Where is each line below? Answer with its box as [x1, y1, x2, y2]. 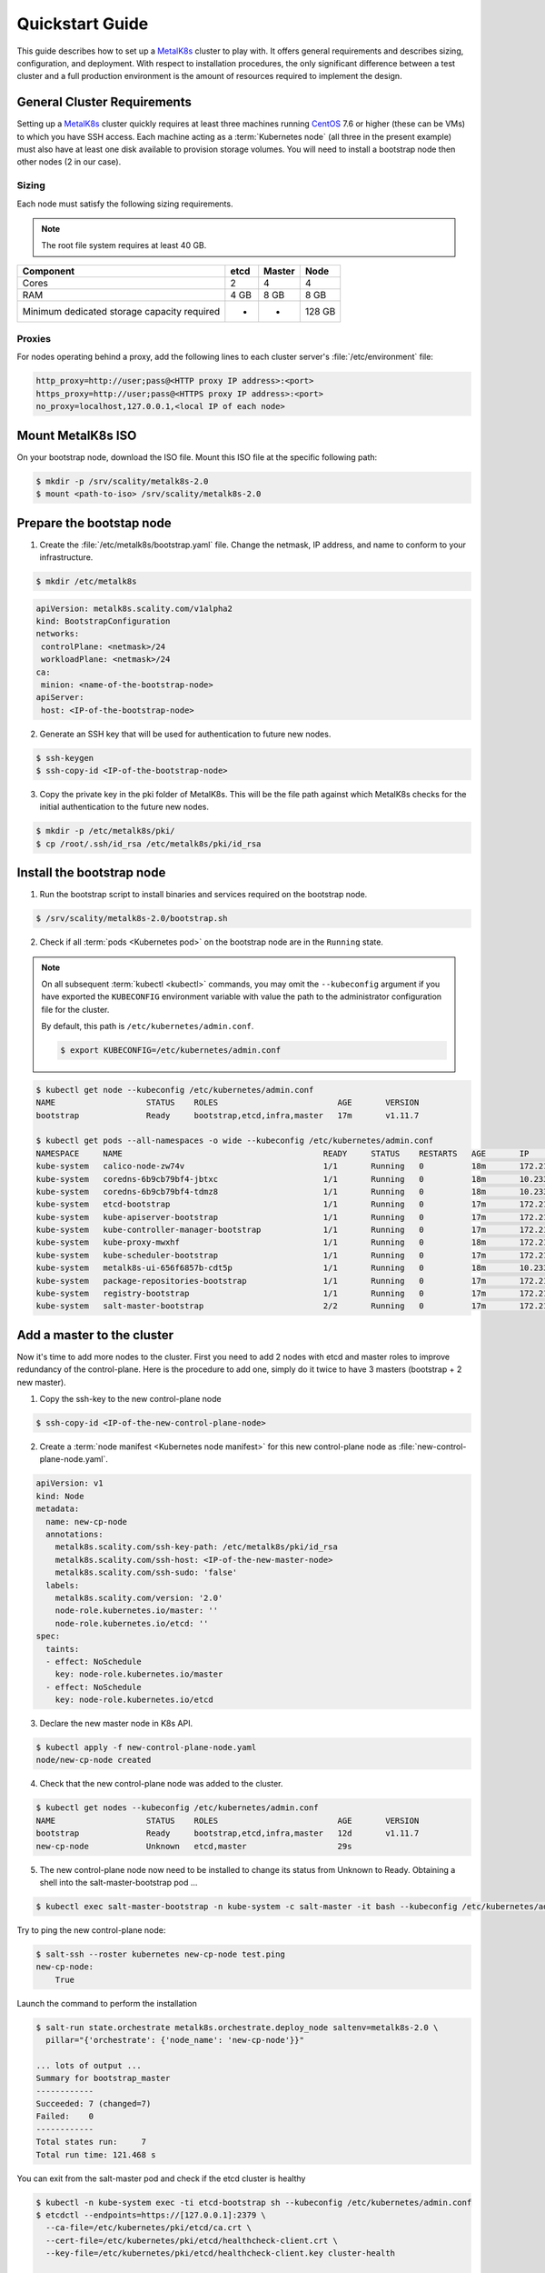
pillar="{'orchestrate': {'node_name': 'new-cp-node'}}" [45, 2035, 304, 2046]
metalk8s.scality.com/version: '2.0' [54, 1592, 223, 1603]
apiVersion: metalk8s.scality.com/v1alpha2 [35, 603, 233, 614]
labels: [45, 1580, 80, 1590]
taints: [45, 1644, 80, 1654]
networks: [35, 628, 80, 639]
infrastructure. [39, 552, 94, 563]
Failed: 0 [35, 2111, 94, 2122]
